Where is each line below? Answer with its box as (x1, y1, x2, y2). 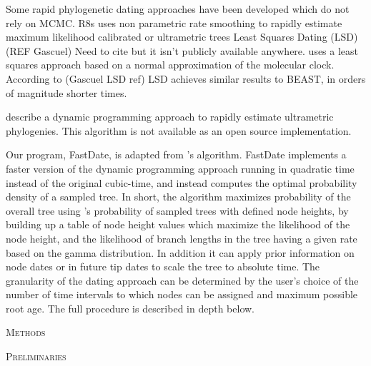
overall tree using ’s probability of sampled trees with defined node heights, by (6, 203, 349, 218)
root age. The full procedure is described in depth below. (6, 300, 254, 315)
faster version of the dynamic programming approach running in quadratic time (6, 161, 355, 176)
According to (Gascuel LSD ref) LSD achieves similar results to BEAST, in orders (6, 71, 366, 86)
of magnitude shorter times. (6, 85, 127, 100)
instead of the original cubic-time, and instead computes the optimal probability (6, 175, 357, 190)
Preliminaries (6, 349, 66, 364)
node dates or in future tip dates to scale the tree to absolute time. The (6, 259, 320, 274)
